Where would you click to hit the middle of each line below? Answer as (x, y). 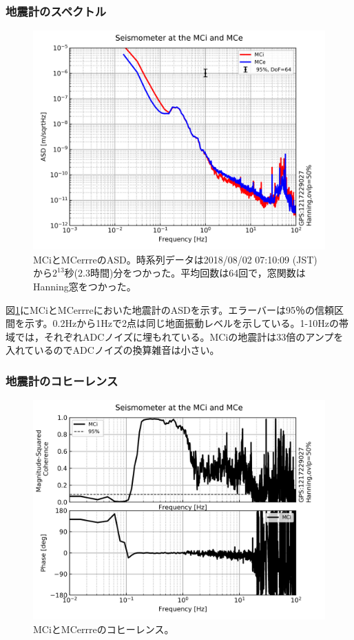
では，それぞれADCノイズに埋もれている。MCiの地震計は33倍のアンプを (179, 336)
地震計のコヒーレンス (62, 380)
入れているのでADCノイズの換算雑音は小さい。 (113, 350)
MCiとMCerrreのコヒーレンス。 (104, 629)
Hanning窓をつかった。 (85, 286)
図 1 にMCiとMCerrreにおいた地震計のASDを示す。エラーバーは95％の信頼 (170, 309)
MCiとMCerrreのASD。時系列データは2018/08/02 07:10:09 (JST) (175, 259)
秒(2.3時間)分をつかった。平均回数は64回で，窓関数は (185, 273)
